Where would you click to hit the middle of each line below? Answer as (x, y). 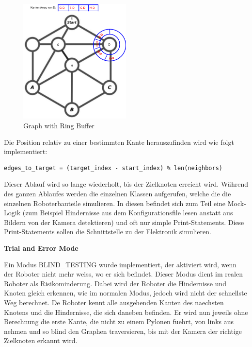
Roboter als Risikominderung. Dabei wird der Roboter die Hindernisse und (115, 283)
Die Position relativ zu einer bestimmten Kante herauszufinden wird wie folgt (119, 142)
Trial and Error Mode (41, 248)
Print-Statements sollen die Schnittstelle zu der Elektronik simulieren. (108, 232)
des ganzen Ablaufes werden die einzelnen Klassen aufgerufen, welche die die (118, 194)
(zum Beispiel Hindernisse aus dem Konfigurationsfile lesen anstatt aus (128, 213)
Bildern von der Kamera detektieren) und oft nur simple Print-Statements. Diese (124, 222)
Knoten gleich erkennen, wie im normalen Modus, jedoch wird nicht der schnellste (126, 293)
